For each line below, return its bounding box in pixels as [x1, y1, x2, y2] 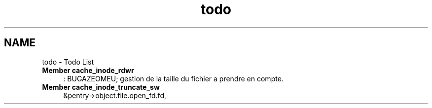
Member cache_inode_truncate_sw [42, 82, 160, 91]
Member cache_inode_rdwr [42, 66, 134, 74]
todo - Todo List [42, 57, 94, 66]
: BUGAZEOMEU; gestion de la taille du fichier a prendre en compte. [63, 74, 284, 83]
